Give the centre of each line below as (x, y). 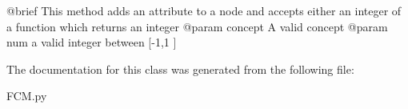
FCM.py (27, 96)
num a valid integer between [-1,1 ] (92, 42)
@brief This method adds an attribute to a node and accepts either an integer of (204, 10)
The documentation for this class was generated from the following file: (180, 69)
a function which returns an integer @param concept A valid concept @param (197, 26)
